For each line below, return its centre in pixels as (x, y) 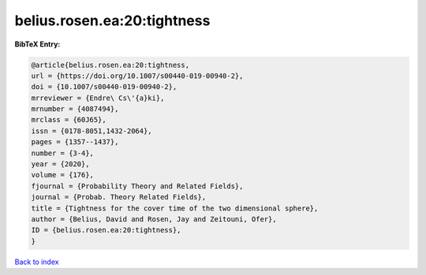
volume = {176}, (63, 175)
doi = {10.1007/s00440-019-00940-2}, (104, 87)
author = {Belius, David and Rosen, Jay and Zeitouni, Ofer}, (154, 219)
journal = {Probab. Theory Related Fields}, (119, 197)
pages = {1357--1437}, (75, 142)
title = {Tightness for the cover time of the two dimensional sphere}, (175, 208)
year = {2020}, (60, 164)
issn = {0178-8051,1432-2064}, (92, 131)
